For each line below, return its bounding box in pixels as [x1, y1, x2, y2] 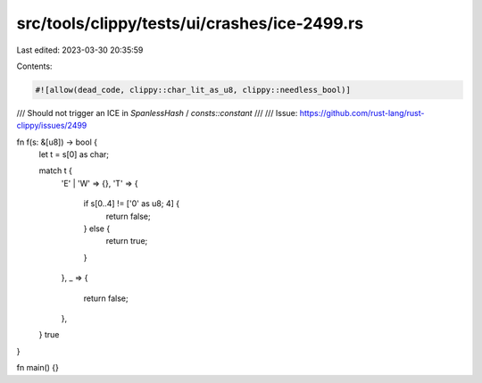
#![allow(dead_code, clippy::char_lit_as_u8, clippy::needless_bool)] [35, 85, 352, 95]
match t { [38, 165, 73, 176]
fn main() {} [16, 362, 60, 373]
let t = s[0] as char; [38, 149, 109, 160]
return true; [105, 236, 148, 246]
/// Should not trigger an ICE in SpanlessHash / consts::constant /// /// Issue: [16, 107, 298, 118]
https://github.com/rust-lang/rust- [299, 107, 425, 118]
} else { [83, 223, 111, 234]
